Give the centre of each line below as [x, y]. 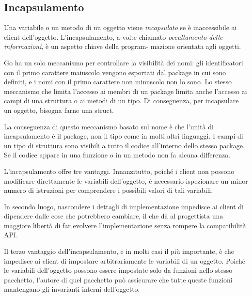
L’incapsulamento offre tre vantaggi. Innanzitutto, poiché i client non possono [119, 171]
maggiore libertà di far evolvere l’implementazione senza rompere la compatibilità [125, 225]
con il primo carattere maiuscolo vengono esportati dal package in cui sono [115, 72]
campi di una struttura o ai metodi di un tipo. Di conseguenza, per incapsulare [121, 101]
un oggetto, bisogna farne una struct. [59, 110]
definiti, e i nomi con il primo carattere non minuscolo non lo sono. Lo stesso [118, 82]
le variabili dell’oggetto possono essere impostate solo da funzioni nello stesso [118, 270]
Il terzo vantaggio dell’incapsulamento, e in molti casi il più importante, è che [119, 251]
